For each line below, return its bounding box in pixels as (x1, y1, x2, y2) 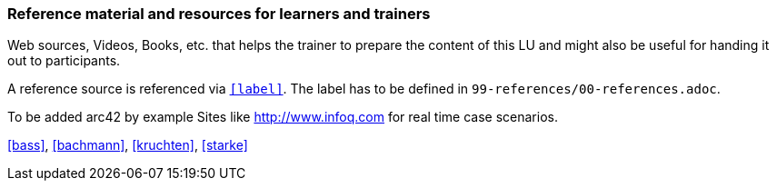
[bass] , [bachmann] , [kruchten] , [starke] (7, 137, 248, 153)
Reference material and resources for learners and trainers (7, 5, 431, 23)
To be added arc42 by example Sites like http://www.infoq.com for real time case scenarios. (7, 109, 558, 125)
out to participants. (7, 53, 121, 69)
